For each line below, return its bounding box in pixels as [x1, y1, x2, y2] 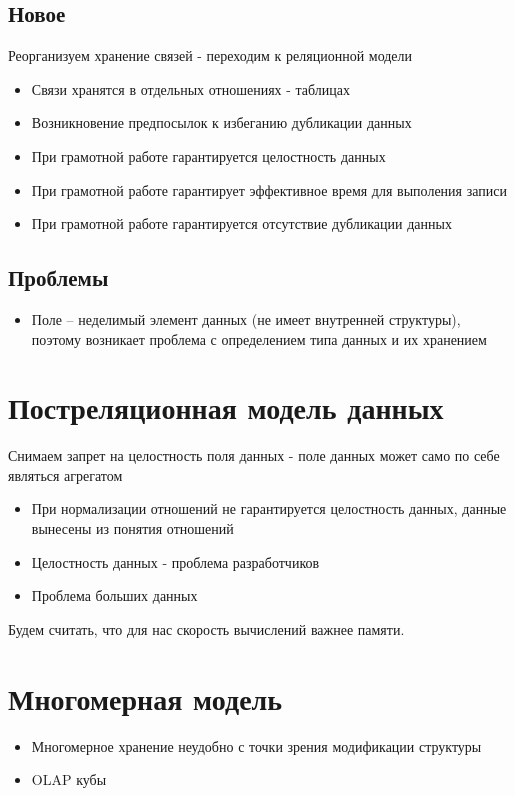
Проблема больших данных [31, 585, 198, 606]
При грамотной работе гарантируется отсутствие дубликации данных [31, 213, 452, 234]
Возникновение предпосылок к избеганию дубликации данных [31, 112, 412, 133]
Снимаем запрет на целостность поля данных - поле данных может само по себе [8, 445, 500, 466]
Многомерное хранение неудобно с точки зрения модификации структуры [31, 735, 482, 756]
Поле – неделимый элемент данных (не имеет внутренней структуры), [31, 308, 461, 329]
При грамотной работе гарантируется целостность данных [31, 145, 386, 166]
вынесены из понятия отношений [31, 518, 234, 539]
